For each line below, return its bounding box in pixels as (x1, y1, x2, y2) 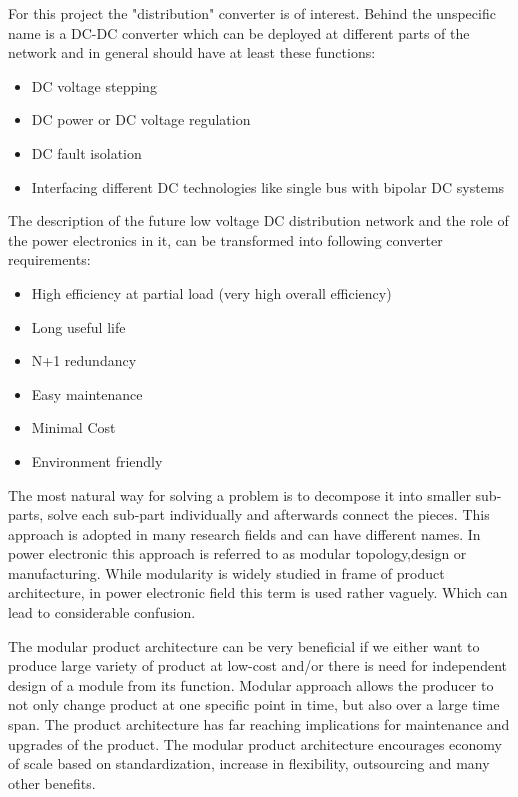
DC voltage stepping (31, 75, 157, 96)
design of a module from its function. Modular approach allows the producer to (8, 674, 494, 695)
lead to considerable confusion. (8, 602, 196, 623)
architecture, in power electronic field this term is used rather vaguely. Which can (8, 582, 508, 603)
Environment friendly (31, 450, 163, 471)
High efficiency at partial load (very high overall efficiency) (31, 282, 392, 303)
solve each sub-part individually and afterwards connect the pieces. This (47, 504, 490, 525)
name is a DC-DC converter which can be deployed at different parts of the (8, 22, 470, 43)
